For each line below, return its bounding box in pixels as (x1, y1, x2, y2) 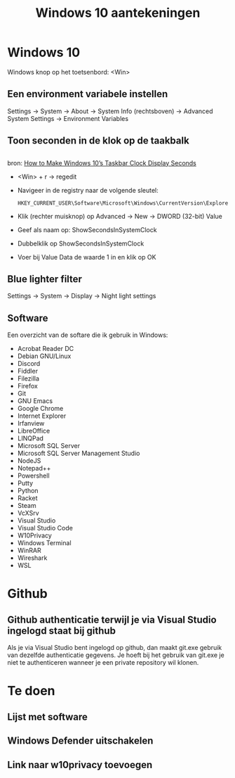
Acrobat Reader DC (17, 345, 74, 353)
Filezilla (17, 374, 40, 383)
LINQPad (17, 434, 44, 442)
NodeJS (17, 457, 41, 465)
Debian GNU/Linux (17, 352, 72, 360)
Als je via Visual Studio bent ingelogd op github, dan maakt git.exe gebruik (7, 644, 222, 652)
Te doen (7, 683, 55, 699)
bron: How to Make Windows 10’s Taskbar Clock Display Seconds (7, 158, 196, 167)
